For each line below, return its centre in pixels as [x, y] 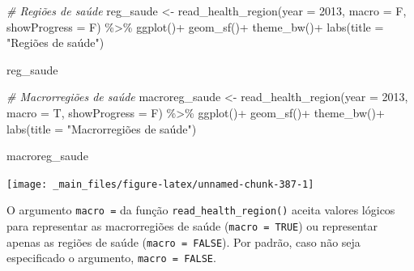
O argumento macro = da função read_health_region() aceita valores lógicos [201, 210]
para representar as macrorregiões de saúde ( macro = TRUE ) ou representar [192, 226]
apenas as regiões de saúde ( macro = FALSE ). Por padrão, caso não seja [184, 241]
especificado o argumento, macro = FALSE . [111, 258]
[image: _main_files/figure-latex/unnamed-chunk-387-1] [160, 184]
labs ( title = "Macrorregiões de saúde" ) [102, 128]
